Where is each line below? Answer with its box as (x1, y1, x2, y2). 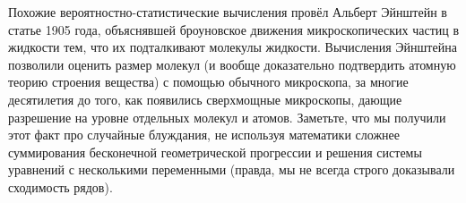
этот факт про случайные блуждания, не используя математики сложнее (8, 125, 400, 144)
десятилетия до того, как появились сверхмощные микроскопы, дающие (8, 89, 402, 108)
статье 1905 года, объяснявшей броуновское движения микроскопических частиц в (8, 20, 460, 38)
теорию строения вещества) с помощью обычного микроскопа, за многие (8, 72, 409, 91)
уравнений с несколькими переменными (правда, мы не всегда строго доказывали (8, 160, 455, 179)
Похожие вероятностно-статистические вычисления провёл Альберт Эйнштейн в (8, 3, 447, 21)
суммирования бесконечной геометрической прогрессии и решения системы (8, 142, 422, 161)
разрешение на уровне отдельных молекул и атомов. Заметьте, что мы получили (8, 107, 446, 126)
